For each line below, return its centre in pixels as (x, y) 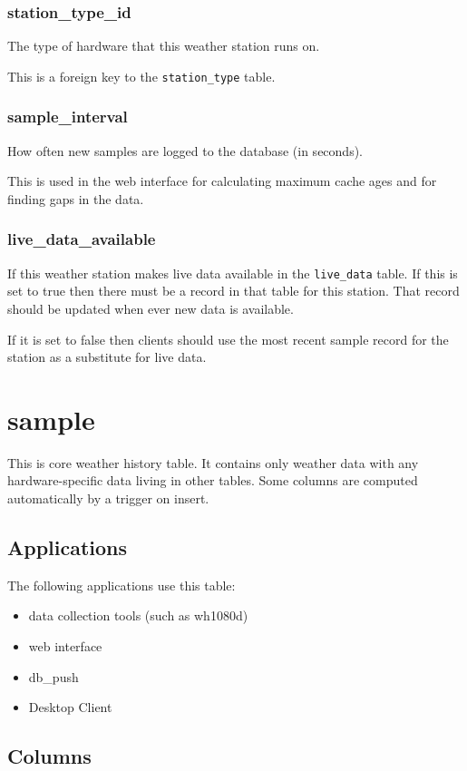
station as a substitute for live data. (107, 357)
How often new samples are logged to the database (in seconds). (185, 150)
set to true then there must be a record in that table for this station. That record (233, 291)
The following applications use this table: (122, 585)
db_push (54, 676)
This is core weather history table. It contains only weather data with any (213, 462)
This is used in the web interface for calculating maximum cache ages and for (222, 181)
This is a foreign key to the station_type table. (141, 76)
